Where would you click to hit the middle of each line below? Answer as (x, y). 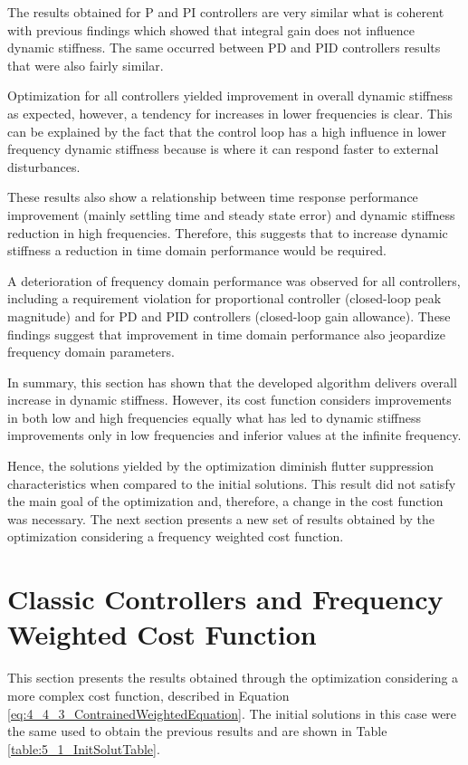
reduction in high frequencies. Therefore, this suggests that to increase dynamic (228, 232)
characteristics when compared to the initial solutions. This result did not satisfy (232, 483)
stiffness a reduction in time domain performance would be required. (197, 250)
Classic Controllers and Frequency (225, 599)
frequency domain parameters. (91, 352)
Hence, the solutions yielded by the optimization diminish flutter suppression (221, 466)
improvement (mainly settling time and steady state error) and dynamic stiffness (231, 214)
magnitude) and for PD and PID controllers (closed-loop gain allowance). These (229, 316)
